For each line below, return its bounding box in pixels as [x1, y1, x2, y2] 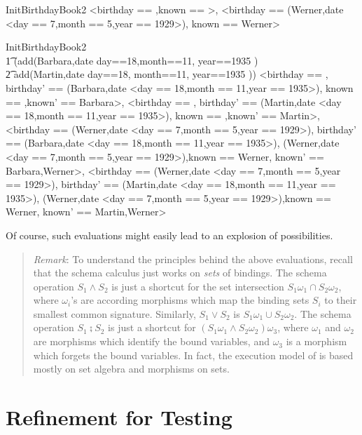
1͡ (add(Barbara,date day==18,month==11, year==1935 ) [6, 53, 258, 67]
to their [324, 293, 357, 307]
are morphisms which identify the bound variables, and [33, 334, 270, 349]
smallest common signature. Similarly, [33, 306, 196, 321]
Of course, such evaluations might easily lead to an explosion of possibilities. [6, 227, 333, 242]
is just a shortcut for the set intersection [111, 279, 284, 293]
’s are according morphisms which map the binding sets [71, 293, 309, 307]
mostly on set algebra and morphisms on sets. [33, 361, 230, 376]
